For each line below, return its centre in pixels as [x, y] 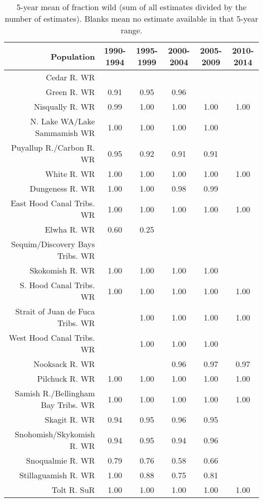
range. [131, 30]
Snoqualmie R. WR [60, 460]
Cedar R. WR [70, 77]
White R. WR [70, 174]
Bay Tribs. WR [68, 405]
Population [73, 56]
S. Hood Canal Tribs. [57, 285]
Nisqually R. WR [64, 106]
